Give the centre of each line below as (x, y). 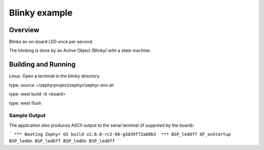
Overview (24, 30)
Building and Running (42, 65)
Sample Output (27, 115)
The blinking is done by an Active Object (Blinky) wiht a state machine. (80, 51)
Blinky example (41, 13)
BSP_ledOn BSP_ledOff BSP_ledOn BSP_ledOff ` (65, 141)
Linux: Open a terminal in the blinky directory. (55, 76)
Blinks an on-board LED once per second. (51, 42)
